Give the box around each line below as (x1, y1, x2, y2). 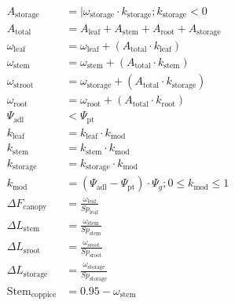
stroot (13, 81, 34, 89)
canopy (23, 203, 47, 212)
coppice (31, 291, 57, 300)
